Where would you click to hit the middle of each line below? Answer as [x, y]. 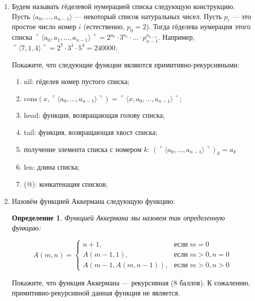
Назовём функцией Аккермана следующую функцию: [94, 201]
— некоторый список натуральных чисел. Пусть [148, 16]
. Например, [177, 37]
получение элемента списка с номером [83, 149]
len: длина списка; [52, 167]
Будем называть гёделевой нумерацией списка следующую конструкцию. [123, 6]
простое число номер [44, 26]
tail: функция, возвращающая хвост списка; [91, 132]
